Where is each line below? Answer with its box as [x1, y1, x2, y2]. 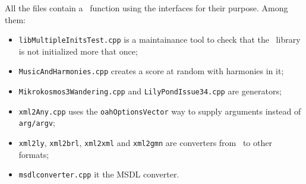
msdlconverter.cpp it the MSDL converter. [18, 168, 179, 180]
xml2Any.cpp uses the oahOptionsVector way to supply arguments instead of [18, 104, 301, 117]
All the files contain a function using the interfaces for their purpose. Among [5, 2, 288, 14]
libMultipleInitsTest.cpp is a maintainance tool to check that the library [18, 33, 301, 46]
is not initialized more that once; [18, 45, 138, 57]
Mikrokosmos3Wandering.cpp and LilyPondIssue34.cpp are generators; [18, 85, 282, 97]
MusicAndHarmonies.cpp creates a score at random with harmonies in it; [18, 65, 284, 77]
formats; [18, 148, 49, 160]
